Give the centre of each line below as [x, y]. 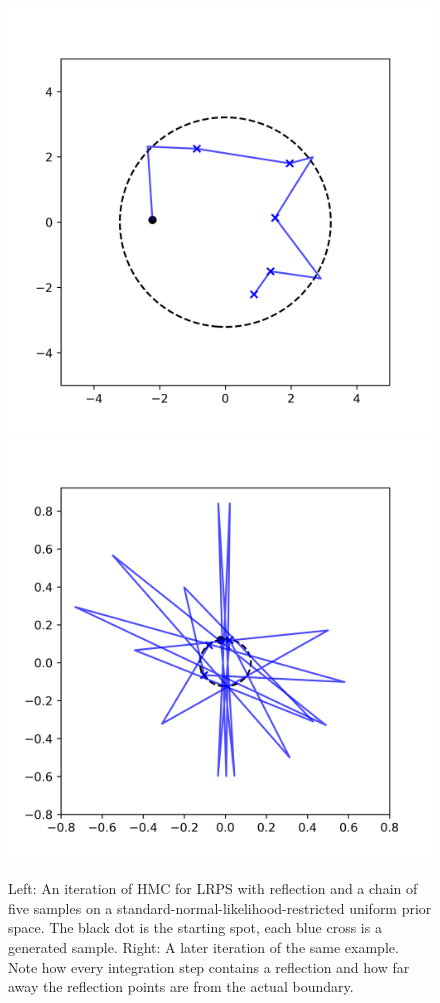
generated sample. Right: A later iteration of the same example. [203, 946]
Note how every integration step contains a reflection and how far [209, 966]
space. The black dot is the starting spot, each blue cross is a [195, 927]
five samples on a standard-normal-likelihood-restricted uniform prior [220, 907]
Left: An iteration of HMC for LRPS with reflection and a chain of [213, 888]
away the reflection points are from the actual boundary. [181, 986]
